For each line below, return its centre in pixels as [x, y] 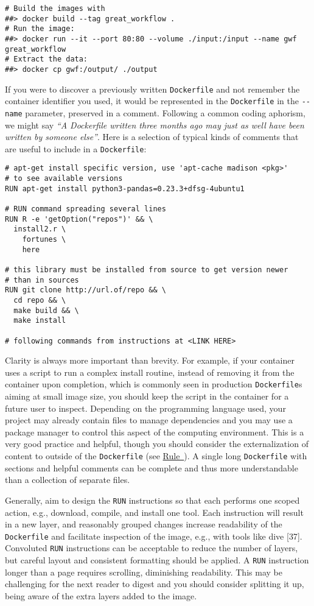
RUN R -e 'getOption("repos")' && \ [79, 219]
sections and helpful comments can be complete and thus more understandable [152, 467]
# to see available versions [64, 179]
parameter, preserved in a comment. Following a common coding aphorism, [165, 112]
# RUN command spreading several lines [85, 209]
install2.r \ [40, 229]
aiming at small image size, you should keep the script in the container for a [147, 396]
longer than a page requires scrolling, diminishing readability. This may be [144, 572]
